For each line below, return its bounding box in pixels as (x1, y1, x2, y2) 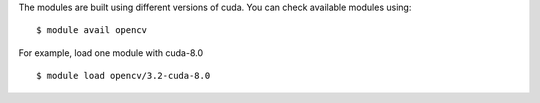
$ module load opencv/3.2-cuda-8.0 (36, 70, 211, 82)
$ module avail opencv (36, 25, 148, 36)
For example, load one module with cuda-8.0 (18, 46, 204, 59)
